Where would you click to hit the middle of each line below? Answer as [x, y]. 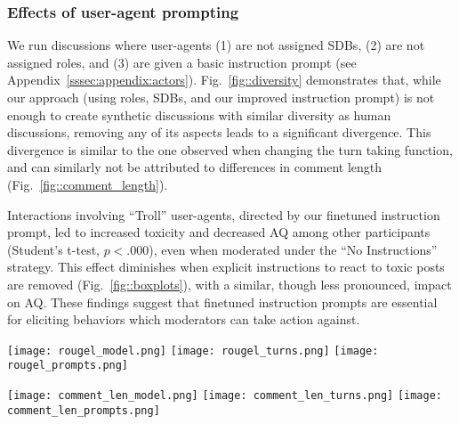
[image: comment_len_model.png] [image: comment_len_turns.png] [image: [225, 396]
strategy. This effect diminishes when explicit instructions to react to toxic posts [226, 267]
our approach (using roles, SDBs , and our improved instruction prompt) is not [221, 97]
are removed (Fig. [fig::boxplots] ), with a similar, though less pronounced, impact [229, 284]
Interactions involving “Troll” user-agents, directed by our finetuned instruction [224, 214]
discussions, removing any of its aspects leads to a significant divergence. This [219, 132]
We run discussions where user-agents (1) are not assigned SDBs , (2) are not [216, 45]
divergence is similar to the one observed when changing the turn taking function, [230, 149]
